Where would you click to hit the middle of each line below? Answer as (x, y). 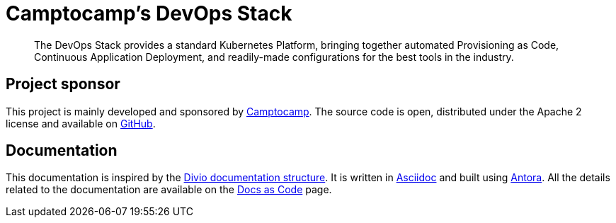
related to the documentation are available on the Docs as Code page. (169, 190)
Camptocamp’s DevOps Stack (149, 13)
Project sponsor (63, 84)
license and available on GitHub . (81, 123)
